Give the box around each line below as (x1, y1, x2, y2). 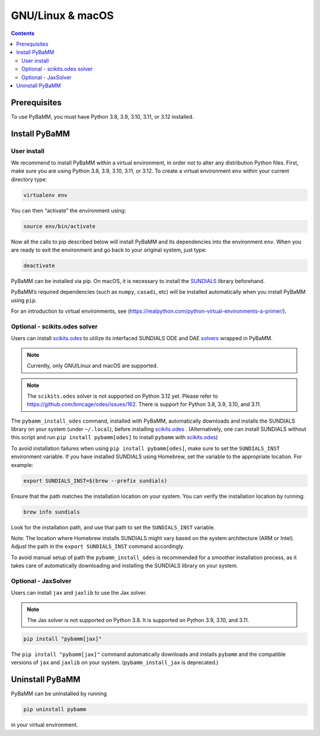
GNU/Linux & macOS (11, 9, 114, 22)
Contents (11, 30, 35, 37)
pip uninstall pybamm (23, 706, 87, 713)
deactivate (23, 262, 55, 269)
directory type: (11, 176, 47, 183)
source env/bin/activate (23, 223, 96, 230)
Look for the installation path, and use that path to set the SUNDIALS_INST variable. (11, 524, 216, 531)
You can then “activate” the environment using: (11, 207, 126, 214)
